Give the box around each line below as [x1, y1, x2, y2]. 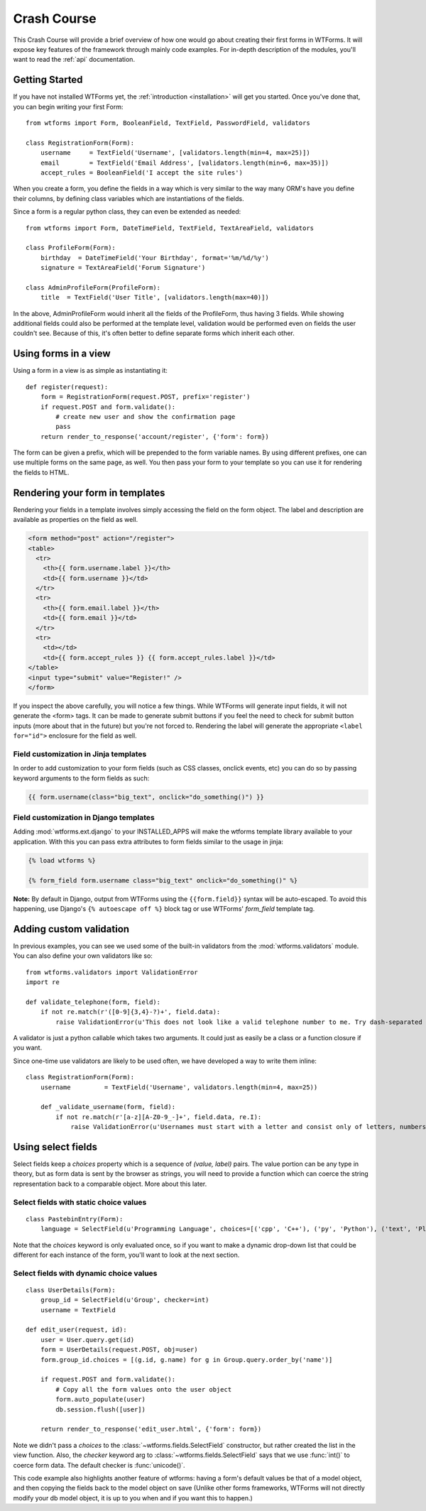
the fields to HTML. [13, 468, 70, 476]
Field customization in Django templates [13, 813, 155, 823]
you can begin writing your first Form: [13, 102, 124, 111]
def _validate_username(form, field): [40, 1103, 176, 1111]
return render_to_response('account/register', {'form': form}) [40, 432, 269, 440]
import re [26, 978, 60, 986]
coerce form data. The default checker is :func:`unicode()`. [13, 1461, 185, 1469]
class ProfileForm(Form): [26, 244, 116, 252]
